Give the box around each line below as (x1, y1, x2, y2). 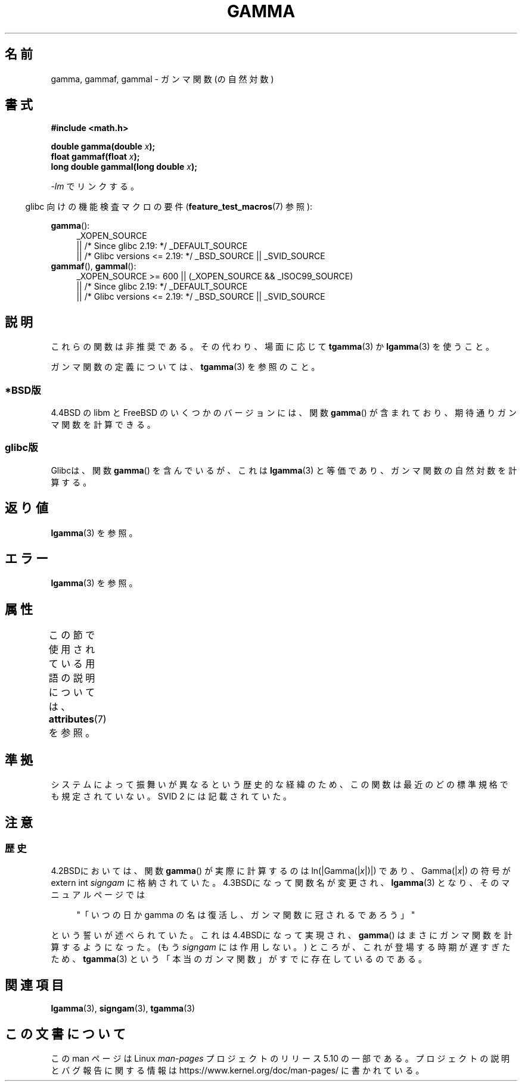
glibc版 (5, 441, 38, 454)
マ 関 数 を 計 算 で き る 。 (51, 419, 156, 430)
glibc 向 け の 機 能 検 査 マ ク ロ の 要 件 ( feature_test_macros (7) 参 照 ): (25, 201, 313, 212)
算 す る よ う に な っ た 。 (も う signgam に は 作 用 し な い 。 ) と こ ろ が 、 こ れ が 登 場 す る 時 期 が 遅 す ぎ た (51, 942, 511, 953)
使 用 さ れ (48, 643, 95, 656)
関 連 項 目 (5, 977, 64, 992)
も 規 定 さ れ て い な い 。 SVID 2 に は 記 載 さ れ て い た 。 (51, 791, 292, 802)
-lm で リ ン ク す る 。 (51, 181, 139, 192)
